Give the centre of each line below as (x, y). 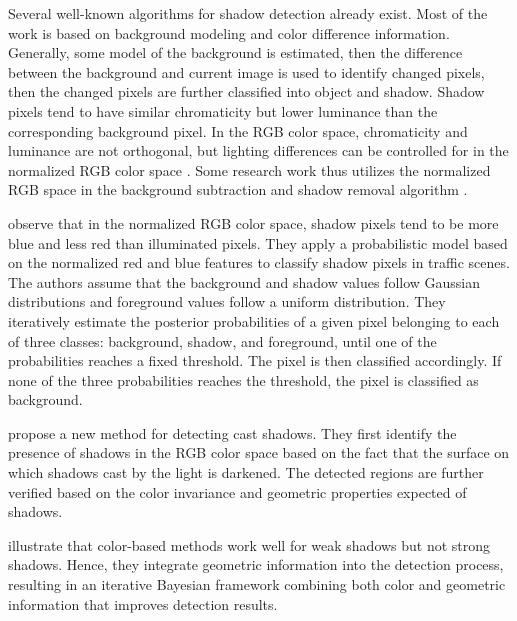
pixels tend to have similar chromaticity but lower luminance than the (223, 110)
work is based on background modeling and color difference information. (229, 32)
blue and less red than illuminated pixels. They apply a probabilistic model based (258, 242)
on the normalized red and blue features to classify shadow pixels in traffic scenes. (259, 262)
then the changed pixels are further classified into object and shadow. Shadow (246, 91)
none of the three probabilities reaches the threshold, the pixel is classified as (243, 379)
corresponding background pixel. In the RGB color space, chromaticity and (238, 130)
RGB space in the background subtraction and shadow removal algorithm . (238, 189)
